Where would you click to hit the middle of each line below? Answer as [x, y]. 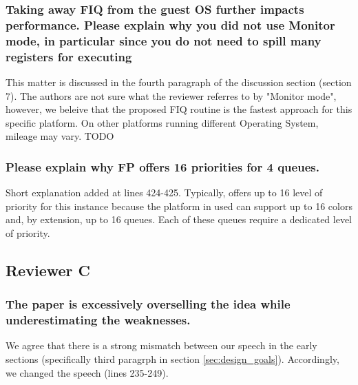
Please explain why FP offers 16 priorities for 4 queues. [162, 166]
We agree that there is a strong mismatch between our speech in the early [161, 345]
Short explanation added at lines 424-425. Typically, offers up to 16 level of [164, 192]
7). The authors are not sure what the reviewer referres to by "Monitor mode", [171, 95]
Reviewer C [48, 270]
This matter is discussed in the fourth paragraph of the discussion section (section [179, 82]
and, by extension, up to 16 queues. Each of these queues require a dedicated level [179, 219]
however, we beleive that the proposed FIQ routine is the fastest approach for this [179, 109]
